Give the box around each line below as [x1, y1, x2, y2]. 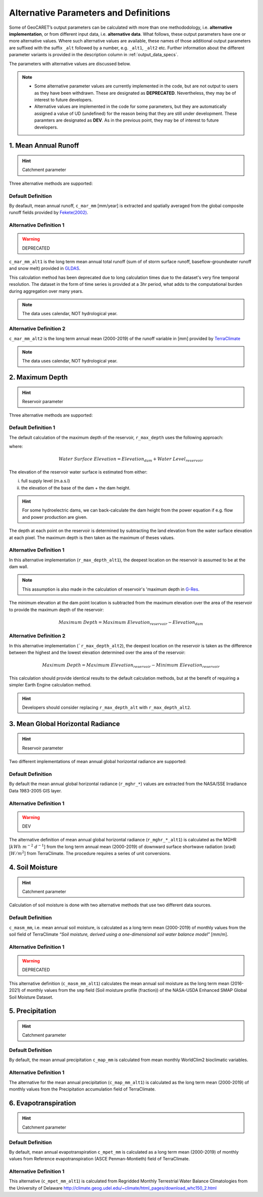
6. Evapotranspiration [9, 1099, 76, 1107]
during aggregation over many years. [9, 288, 84, 294]
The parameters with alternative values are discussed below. [9, 61, 131, 66]
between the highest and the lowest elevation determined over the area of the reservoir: [9, 650, 186, 656]
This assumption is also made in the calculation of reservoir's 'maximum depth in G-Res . [22, 586, 200, 592]
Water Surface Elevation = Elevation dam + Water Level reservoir [58, 456, 204, 463]
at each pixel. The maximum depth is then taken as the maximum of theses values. [9, 534, 175, 540]
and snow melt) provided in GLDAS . [9, 265, 81, 271]
